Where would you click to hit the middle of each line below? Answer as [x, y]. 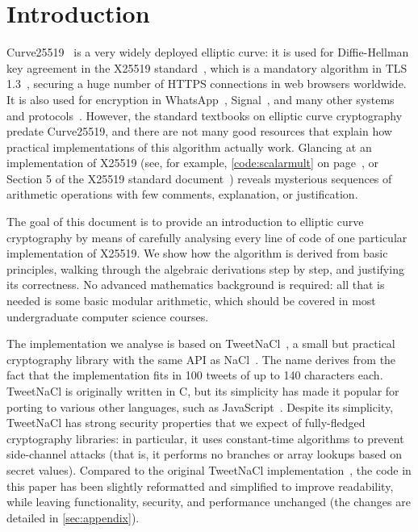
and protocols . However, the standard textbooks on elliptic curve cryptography [205, 115]
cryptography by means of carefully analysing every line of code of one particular [207, 237]
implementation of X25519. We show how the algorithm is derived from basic [197, 253]
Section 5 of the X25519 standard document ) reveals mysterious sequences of [199, 178]
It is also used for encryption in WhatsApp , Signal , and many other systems [201, 99]
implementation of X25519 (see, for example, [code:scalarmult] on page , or [193, 163]
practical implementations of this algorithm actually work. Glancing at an [189, 147]
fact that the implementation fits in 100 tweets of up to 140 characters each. [195, 375]
